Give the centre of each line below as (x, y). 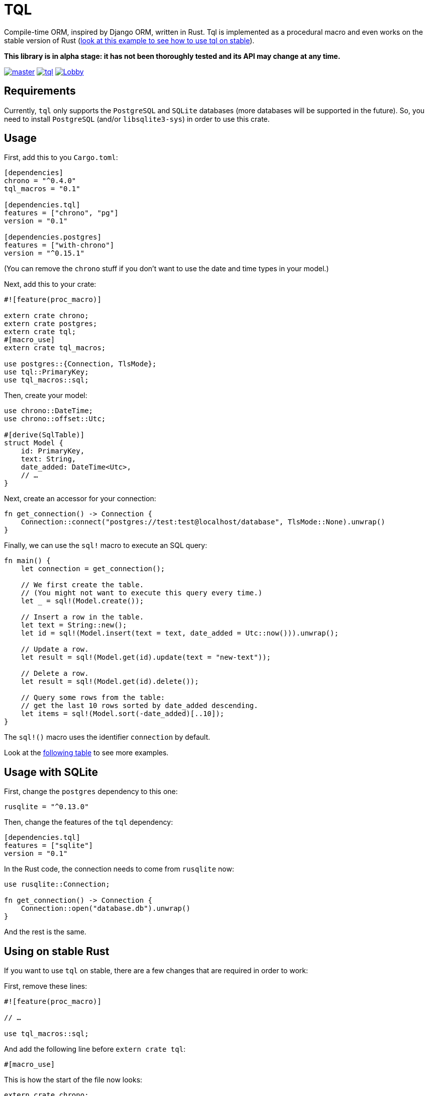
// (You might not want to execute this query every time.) (142, 593)
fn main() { (27, 561)
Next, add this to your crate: (50, 284)
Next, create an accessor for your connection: (80, 499)
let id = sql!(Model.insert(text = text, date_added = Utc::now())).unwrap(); (180, 633)
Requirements (40, 91)
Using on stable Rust (57, 951)
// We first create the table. (82, 585)
